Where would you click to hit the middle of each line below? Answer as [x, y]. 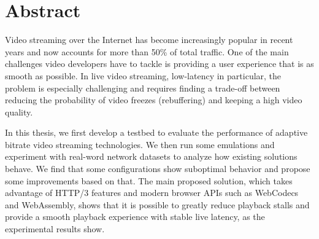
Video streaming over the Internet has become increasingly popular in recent [149, 40]
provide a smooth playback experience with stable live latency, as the [135, 217]
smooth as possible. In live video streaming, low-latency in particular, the [143, 75]
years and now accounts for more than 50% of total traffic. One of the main [147, 51]
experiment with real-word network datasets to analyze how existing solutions [151, 156]
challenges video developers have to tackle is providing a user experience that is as [159, 64]
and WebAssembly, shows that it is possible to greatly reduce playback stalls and [157, 204]
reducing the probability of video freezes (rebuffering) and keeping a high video [154, 100]
